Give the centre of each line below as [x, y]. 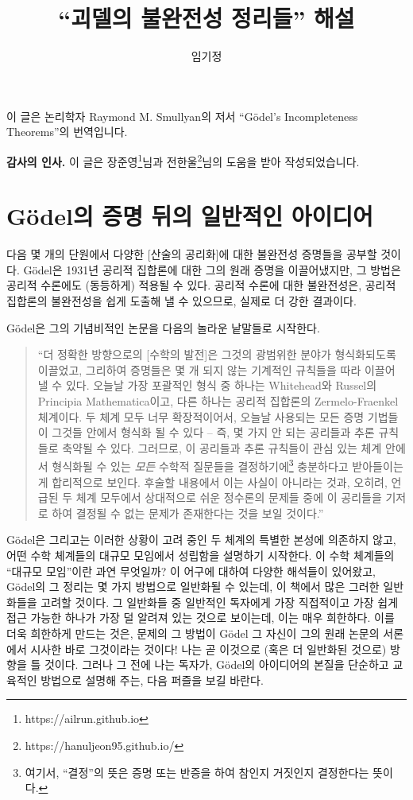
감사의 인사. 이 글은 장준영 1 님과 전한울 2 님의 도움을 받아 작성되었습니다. [183, 160]
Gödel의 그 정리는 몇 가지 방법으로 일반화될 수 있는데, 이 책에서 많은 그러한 [193, 586]
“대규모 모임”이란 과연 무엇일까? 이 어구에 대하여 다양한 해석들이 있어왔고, [191, 571]
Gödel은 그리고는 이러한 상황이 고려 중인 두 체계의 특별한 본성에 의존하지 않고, [201, 540]
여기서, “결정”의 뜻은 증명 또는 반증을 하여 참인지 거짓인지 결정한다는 [197, 772]
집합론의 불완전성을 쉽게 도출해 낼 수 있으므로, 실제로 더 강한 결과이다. [181, 301]
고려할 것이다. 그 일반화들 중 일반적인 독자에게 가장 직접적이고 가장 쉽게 [220, 602]
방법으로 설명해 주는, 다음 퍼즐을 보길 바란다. [152, 680]
